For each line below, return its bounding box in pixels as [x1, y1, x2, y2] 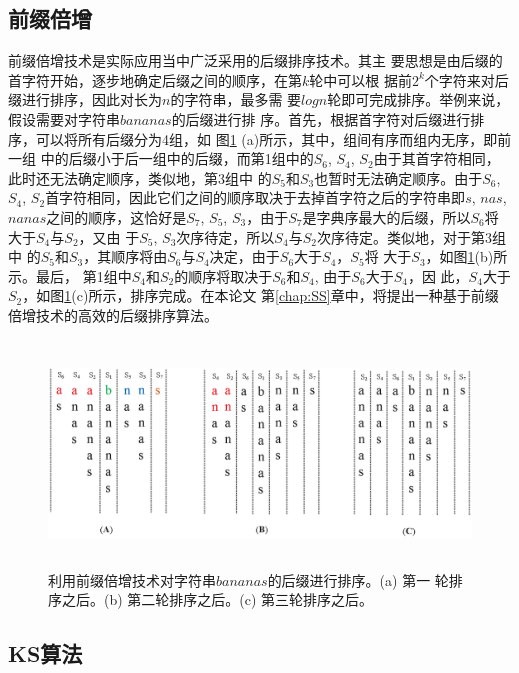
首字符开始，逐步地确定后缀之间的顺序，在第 [8, 69, 302, 90]
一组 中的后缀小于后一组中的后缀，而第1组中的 [8, 148, 314, 169]
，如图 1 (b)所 [425, 246, 508, 267]
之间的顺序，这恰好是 [46, 206, 187, 227]
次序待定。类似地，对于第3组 [316, 226, 506, 247]
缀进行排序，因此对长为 [8, 89, 162, 110]
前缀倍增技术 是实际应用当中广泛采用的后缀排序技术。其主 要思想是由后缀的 [8, 50, 503, 71]
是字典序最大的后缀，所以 [302, 206, 471, 227]
